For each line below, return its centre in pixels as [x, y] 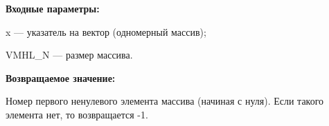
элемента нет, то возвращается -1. [77, 114]
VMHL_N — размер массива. [69, 55]
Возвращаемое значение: [61, 77]
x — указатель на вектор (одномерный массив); [106, 31]
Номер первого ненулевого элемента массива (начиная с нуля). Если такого [165, 101]
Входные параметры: [53, 8]
